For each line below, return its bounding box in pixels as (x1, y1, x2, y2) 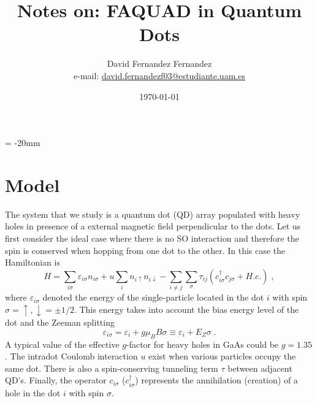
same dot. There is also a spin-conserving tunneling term (5, 361, 218, 374)
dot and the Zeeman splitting (5, 316, 115, 329)
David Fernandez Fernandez (107, 57, 212, 70)
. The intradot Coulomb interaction (5, 350, 138, 363)
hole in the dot (5, 386, 61, 399)
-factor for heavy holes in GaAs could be (126, 337, 279, 350)
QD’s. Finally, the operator (5, 374, 107, 386)
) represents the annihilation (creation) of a (135, 374, 298, 386)
